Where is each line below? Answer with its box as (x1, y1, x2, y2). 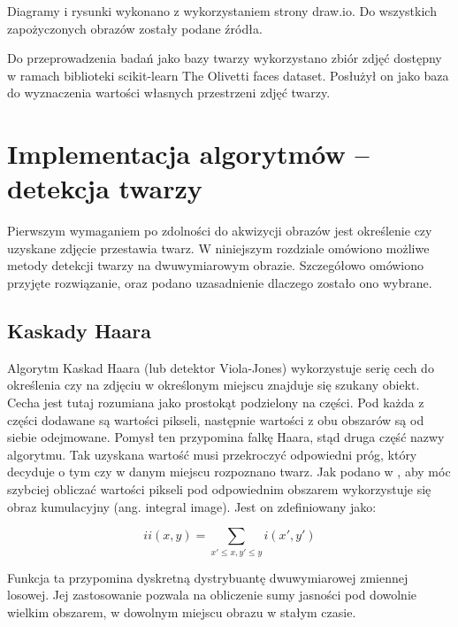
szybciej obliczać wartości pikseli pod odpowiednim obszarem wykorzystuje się (7, 480, 431, 499)
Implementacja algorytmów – (7, 135, 370, 172)
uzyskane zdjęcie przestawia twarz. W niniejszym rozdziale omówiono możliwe (7, 238, 430, 257)
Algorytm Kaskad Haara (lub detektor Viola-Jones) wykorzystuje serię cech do (7, 358, 434, 376)
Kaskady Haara (7, 317, 151, 344)
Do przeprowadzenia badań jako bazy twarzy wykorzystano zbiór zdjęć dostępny (7, 49, 442, 67)
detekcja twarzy (7, 170, 202, 206)
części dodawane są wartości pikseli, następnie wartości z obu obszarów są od (7, 410, 424, 429)
